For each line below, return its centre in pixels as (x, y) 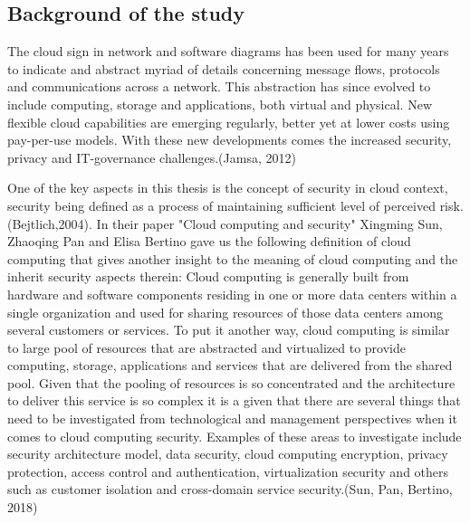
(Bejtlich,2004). (50, 223)
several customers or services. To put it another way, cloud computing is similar (229, 330)
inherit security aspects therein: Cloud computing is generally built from (208, 276)
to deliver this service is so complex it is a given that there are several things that (234, 400)
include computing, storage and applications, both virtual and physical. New (220, 104)
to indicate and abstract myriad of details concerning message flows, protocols (224, 68)
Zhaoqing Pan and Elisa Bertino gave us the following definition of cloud (209, 241)
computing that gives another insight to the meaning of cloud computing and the (233, 258)
